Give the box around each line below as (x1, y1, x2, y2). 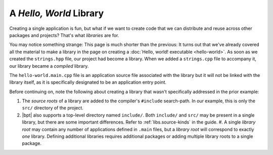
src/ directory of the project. (22, 105, 83, 111)
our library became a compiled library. (9, 63, 89, 69)
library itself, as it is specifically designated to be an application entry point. (9, 79, 167, 86)
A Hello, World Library (9, 8, 104, 19)
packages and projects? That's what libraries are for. (9, 32, 119, 38)
